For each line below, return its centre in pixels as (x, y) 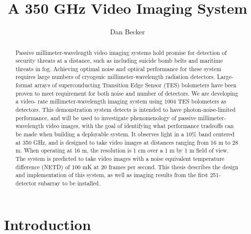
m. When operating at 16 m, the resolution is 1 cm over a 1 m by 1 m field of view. (122, 150)
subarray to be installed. (69, 183)
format (24, 85)
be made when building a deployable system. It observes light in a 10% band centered (125, 134)
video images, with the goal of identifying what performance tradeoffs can (140, 126)
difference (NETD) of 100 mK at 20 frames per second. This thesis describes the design (127, 167)
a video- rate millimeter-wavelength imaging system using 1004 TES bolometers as (121, 101)
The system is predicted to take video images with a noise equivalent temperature (120, 159)
